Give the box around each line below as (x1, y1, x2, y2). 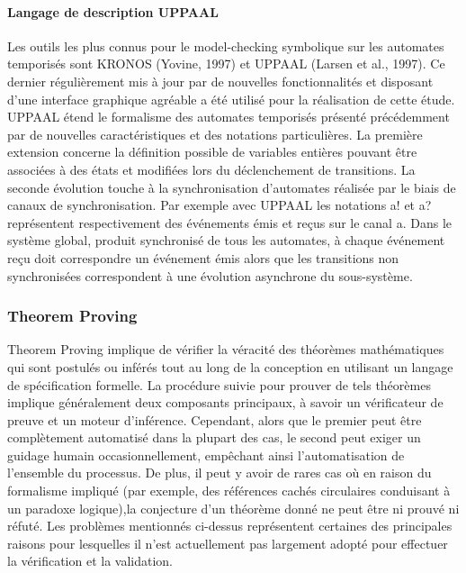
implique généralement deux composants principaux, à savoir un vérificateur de (7, 393, 444, 412)
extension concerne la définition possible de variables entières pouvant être (7, 142, 417, 161)
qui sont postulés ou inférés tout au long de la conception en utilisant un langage (7, 357, 453, 376)
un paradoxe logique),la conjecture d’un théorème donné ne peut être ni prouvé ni (7, 498, 460, 517)
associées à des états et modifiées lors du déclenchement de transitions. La (7, 159, 416, 178)
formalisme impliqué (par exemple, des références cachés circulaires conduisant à (7, 481, 451, 500)
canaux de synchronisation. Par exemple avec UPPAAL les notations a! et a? (7, 196, 432, 214)
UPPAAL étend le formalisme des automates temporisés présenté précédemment (7, 107, 450, 126)
